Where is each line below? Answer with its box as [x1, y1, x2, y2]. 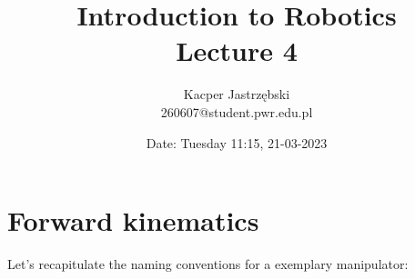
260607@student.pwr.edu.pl [160, 102, 313, 121]
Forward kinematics [7, 202, 259, 239]
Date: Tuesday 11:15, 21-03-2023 [146, 133, 328, 152]
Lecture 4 [176, 32, 298, 69]
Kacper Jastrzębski [183, 85, 290, 104]
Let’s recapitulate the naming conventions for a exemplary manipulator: [7, 254, 409, 274]
